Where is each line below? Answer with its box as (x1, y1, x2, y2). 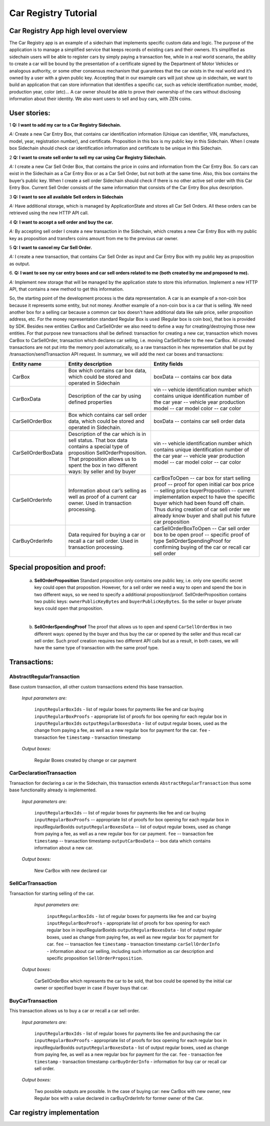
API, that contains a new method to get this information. (9, 286, 124, 292)
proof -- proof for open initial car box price (153, 481, 254, 488)
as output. (9, 261, 30, 267)
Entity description (68, 360, 112, 367)
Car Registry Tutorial (9, 8, 97, 19)
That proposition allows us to (68, 455, 137, 462)
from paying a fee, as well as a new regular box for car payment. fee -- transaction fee (34, 831, 213, 837)
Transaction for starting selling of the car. (9, 890, 94, 896)
